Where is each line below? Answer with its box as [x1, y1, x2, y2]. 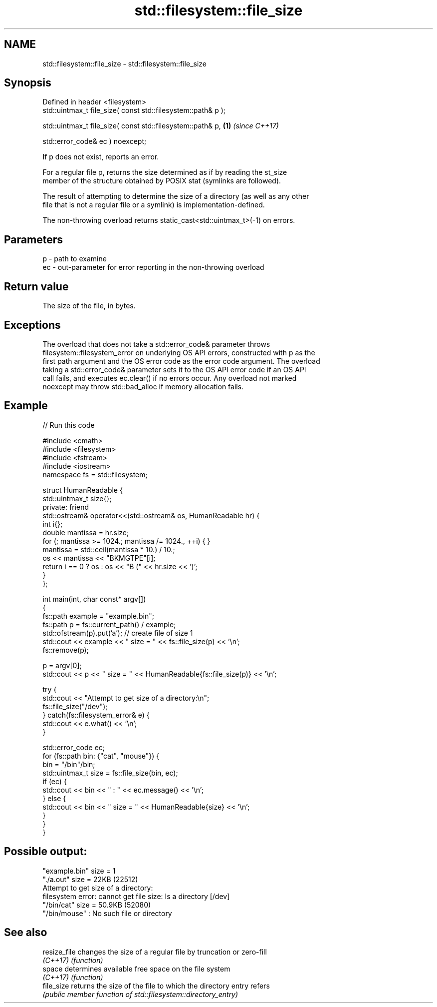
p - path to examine [42, 254, 107, 263]
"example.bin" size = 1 [42, 866, 116, 875]
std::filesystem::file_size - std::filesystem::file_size [42, 59, 207, 68]
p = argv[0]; [42, 661, 82, 670]
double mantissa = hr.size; [42, 528, 129, 537]
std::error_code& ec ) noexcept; [42, 137, 147, 146]
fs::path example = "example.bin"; [42, 611, 155, 620]
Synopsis [4, 76, 51, 89]
